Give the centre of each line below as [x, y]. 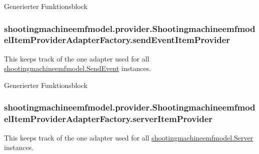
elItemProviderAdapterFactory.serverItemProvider [108, 119]
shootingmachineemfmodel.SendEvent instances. [78, 68]
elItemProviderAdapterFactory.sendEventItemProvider [117, 40]
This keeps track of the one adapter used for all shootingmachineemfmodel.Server [129, 137]
